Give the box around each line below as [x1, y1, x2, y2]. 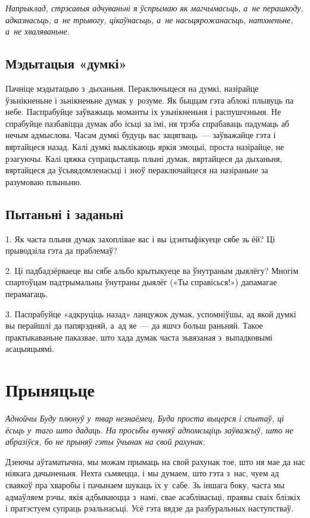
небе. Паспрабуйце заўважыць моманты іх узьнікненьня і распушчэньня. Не [5, 105, 281, 118]
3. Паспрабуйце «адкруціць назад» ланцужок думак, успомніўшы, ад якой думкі [5, 307, 296, 320]
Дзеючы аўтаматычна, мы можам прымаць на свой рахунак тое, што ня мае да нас [5, 455, 305, 467]
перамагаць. [5, 287, 48, 299]
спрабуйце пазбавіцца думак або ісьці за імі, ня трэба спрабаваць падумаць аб [5, 117, 289, 129]
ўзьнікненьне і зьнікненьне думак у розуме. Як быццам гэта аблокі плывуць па [5, 93, 294, 106]
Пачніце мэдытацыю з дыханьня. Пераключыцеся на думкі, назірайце [5, 82, 259, 94]
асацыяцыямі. [5, 342, 55, 355]
